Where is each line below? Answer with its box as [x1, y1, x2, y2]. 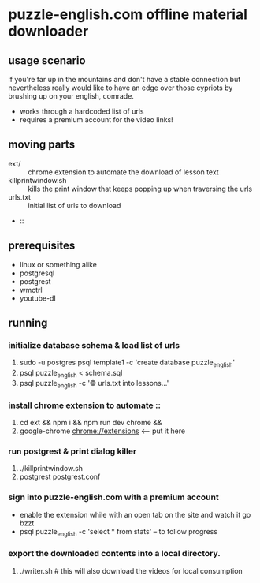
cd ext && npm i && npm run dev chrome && [19, 418, 163, 427]
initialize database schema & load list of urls [8, 339, 180, 350]
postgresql [19, 268, 55, 278]
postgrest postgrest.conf [19, 472, 101, 482]
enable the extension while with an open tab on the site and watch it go [19, 510, 251, 519]
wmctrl [19, 285, 43, 294]
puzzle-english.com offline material [8, 6, 248, 24]
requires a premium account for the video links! [19, 115, 173, 124]
